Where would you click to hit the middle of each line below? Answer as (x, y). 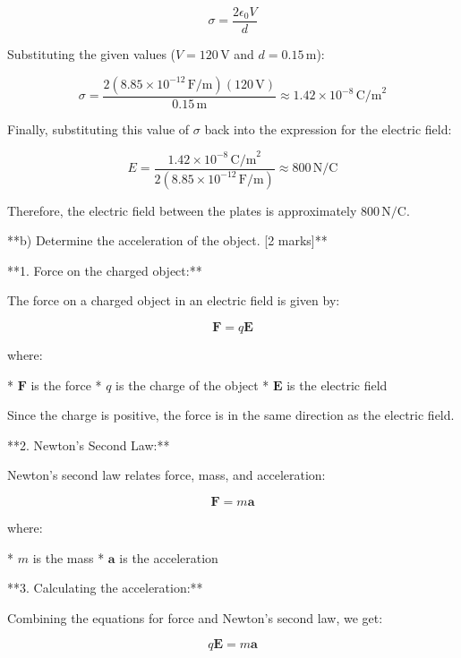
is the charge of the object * (192, 385)
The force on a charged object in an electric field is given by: (174, 300)
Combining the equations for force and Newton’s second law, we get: (195, 617)
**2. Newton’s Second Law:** (89, 444)
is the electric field (337, 385)
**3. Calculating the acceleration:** (105, 588)
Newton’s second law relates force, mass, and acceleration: (166, 475)
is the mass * (68, 557)
